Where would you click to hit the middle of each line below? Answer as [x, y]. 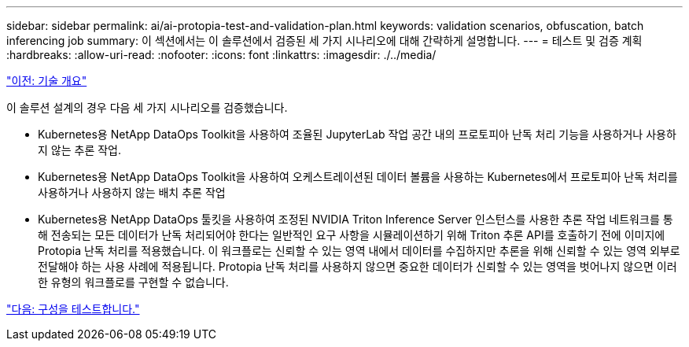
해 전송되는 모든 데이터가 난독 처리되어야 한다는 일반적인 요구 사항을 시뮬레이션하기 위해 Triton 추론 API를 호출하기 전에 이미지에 [352, 235]
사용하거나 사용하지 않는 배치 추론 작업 [132, 192]
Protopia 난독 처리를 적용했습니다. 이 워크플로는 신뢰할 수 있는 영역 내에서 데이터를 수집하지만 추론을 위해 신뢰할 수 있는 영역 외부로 [359, 251]
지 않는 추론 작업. [80, 150]
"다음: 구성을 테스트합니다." [73, 309]
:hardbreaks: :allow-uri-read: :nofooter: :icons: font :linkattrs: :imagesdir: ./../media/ [221, 55]
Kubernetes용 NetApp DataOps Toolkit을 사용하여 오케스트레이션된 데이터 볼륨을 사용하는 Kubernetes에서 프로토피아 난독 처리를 [358, 177]
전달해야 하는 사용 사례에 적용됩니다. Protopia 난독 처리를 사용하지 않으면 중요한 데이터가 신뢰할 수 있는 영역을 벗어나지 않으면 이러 [357, 266]
